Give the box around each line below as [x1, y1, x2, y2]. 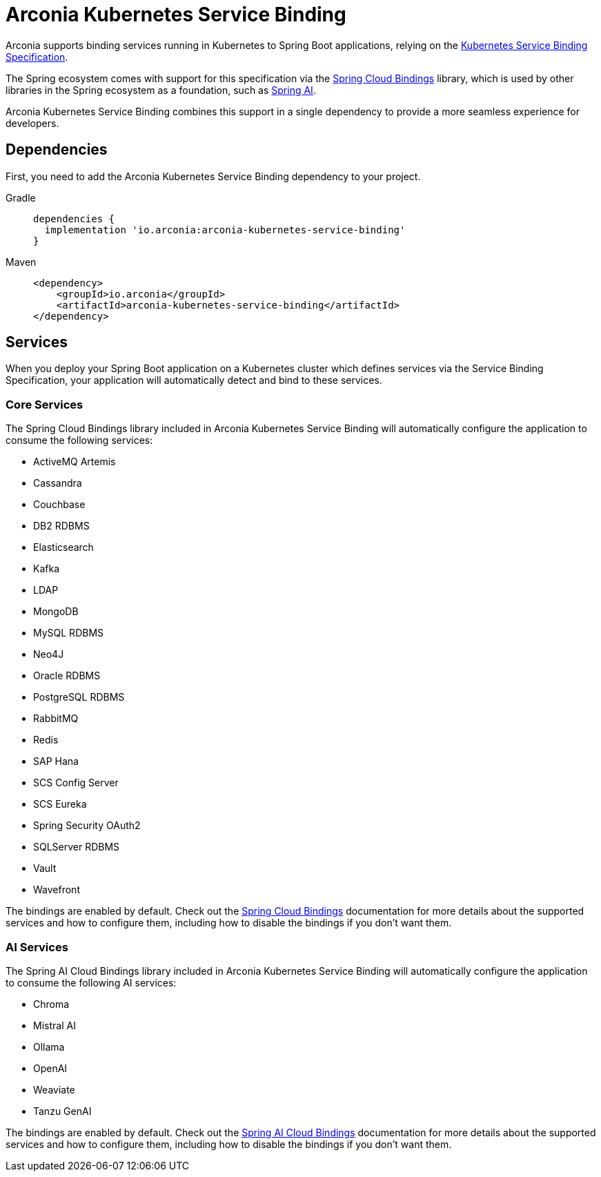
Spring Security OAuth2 [33, 819, 141, 832]
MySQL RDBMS [33, 627, 104, 639]
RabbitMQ [33, 712, 79, 725]
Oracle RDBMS [33, 670, 101, 682]
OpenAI [33, 1062, 68, 1074]
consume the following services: [6, 434, 153, 447]
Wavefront [33, 884, 80, 896]
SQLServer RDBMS [33, 841, 120, 853]
